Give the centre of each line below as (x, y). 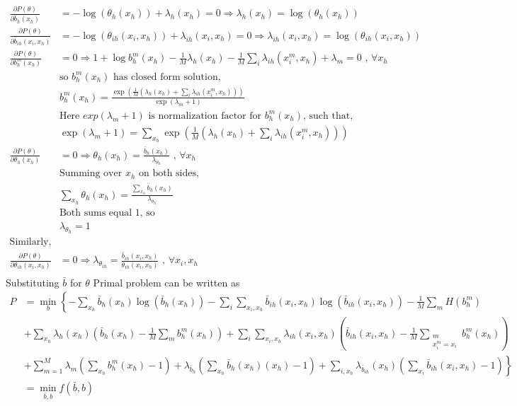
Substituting (33, 282)
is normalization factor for (205, 116)
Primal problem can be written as (166, 282)
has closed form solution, (167, 77)
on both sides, (169, 174)
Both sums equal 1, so (107, 213)
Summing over (91, 174)
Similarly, (30, 242)
